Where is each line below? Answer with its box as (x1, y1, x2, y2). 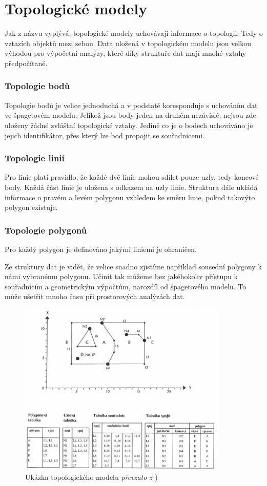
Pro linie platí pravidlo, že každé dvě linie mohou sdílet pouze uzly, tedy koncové (5, 172, 259, 182)
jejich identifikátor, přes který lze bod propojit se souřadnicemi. (5, 130, 205, 140)
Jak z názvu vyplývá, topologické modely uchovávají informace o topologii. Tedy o (5, 28, 263, 38)
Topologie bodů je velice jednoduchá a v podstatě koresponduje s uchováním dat (5, 99, 258, 110)
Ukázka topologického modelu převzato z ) (25, 472, 158, 482)
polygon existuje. (5, 202, 58, 213)
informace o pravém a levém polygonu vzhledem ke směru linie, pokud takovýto (5, 192, 255, 202)
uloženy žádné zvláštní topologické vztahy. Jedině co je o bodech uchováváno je (5, 119, 253, 130)
